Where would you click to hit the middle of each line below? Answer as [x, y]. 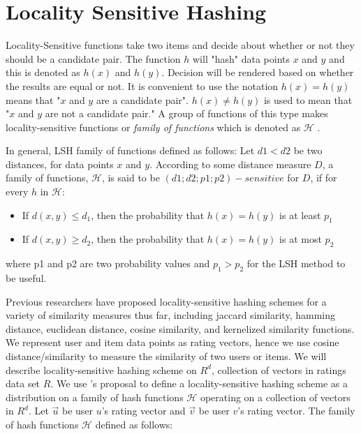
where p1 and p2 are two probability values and [108, 263]
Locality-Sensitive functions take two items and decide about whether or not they [180, 45]
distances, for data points [60, 164]
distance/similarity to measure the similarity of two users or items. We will [166, 356]
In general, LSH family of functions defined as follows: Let [130, 150]
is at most [301, 239]
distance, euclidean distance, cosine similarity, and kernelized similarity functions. [180, 328]
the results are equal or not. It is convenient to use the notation [142, 85]
